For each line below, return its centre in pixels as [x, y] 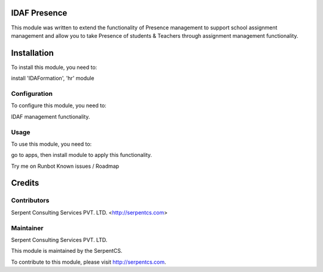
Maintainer [27, 228]
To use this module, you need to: [51, 144]
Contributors [30, 201]
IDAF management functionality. [51, 116]
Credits [25, 183]
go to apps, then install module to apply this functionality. [82, 155]
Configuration [32, 93]
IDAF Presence [39, 13]
